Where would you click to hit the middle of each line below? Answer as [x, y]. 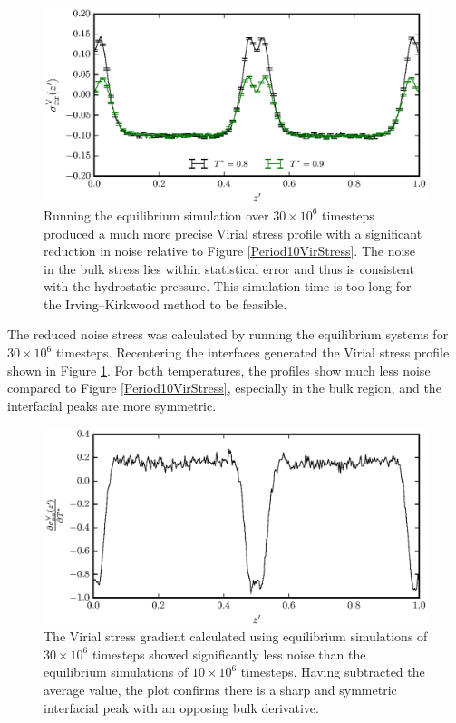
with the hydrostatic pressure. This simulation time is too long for [228, 286]
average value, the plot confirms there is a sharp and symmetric [220, 689]
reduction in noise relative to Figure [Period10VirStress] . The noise [230, 251]
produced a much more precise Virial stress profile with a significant [233, 233]
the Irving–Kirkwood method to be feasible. [165, 303]
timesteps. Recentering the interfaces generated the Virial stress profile [252, 352]
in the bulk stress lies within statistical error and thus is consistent [229, 268]
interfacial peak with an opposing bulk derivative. [181, 707]
